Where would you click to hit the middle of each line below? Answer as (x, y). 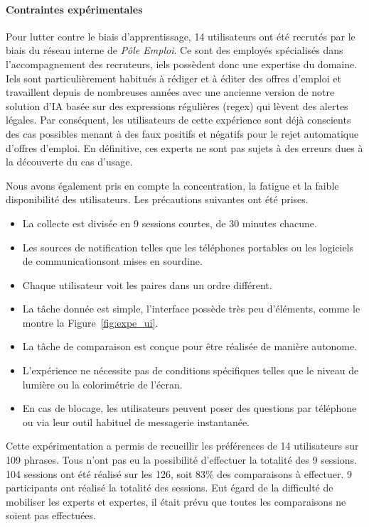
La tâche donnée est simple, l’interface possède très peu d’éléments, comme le (191, 309)
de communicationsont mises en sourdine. (112, 261)
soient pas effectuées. (51, 515)
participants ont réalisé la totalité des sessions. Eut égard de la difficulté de (170, 488)
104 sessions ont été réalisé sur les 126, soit (99, 473)
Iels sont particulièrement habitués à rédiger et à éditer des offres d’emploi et (173, 78)
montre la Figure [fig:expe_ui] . (90, 322)
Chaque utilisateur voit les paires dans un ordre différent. (147, 284)
